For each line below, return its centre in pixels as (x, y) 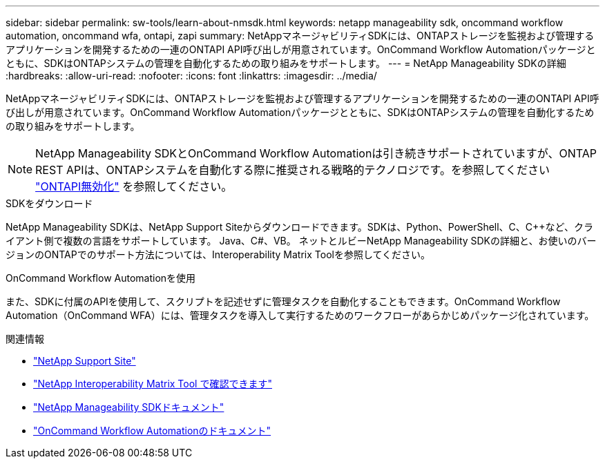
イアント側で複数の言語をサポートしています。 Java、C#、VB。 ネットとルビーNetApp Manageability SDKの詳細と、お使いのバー (301, 241)
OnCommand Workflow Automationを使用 (101, 278)
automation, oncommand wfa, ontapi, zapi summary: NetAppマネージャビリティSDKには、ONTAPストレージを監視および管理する (300, 36)
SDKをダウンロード (49, 203)
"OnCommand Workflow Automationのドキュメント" (152, 431)
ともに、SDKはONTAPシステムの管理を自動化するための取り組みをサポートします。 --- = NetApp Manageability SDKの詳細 (286, 63)
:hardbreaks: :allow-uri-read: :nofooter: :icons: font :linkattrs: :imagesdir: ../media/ (191, 76)
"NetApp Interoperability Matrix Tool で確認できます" (153, 384)
